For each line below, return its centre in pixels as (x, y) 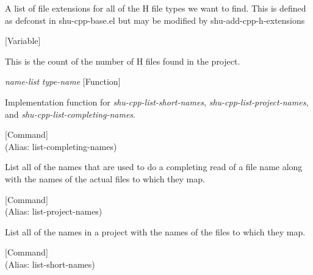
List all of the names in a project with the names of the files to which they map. (155, 231)
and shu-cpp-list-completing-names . (70, 114)
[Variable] (23, 41)
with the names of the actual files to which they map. (105, 178)
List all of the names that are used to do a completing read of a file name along (154, 167)
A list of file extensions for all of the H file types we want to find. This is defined (156, 8)
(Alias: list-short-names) (50, 264)
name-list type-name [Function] (63, 81)
